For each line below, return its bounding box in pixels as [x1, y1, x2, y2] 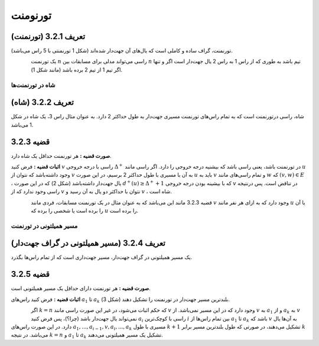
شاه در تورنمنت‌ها [11, 80, 56, 89]
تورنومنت [11, 9, 51, 22]
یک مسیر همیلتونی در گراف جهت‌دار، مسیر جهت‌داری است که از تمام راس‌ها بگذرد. [11, 254, 193, 261]
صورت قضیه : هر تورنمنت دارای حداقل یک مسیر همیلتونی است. [11, 284, 151, 292]
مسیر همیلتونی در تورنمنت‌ [11, 222, 78, 230]
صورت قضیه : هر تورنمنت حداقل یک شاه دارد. [11, 152, 112, 159]
